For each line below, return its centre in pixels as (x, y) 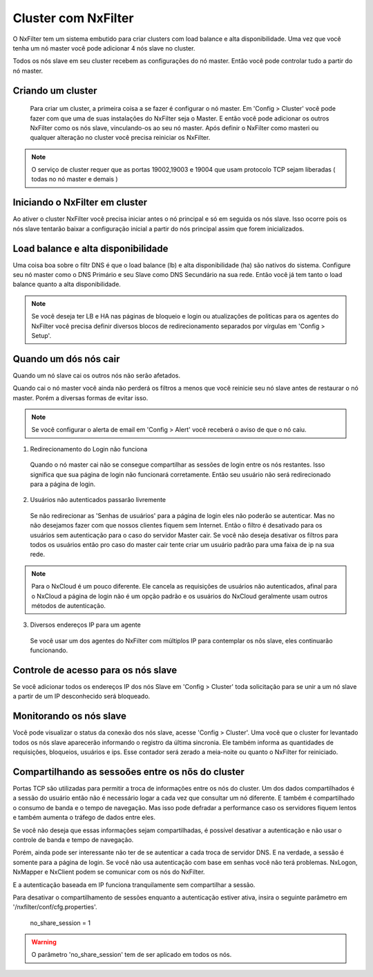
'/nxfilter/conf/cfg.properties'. (55, 907)
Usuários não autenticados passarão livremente (98, 500)
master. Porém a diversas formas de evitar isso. (80, 397)
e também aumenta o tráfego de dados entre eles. (84, 818)
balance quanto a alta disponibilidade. (67, 285)
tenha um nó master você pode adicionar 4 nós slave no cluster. (104, 48)
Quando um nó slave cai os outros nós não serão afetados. (97, 375)
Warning (44, 942)
